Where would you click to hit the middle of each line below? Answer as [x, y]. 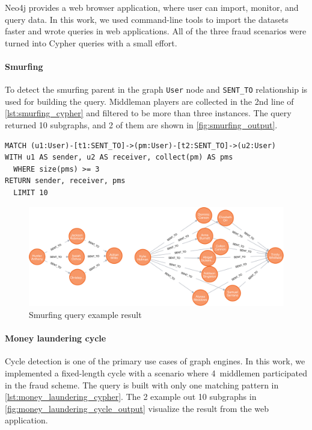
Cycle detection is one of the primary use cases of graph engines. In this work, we [155, 361]
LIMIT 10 [31, 192]
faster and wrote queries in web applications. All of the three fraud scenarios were [156, 31]
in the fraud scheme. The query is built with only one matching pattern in [142, 385]
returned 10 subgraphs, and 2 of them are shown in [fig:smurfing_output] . [141, 125]
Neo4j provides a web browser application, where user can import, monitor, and [152, 7]
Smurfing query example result [85, 314]
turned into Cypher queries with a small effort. [91, 42]
